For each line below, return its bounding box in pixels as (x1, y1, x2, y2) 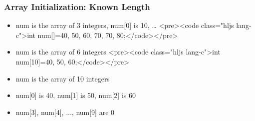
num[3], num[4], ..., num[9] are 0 (15, 106, 115, 117)
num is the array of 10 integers (15, 73, 110, 83)
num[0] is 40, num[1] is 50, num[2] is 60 (15, 90, 136, 100)
